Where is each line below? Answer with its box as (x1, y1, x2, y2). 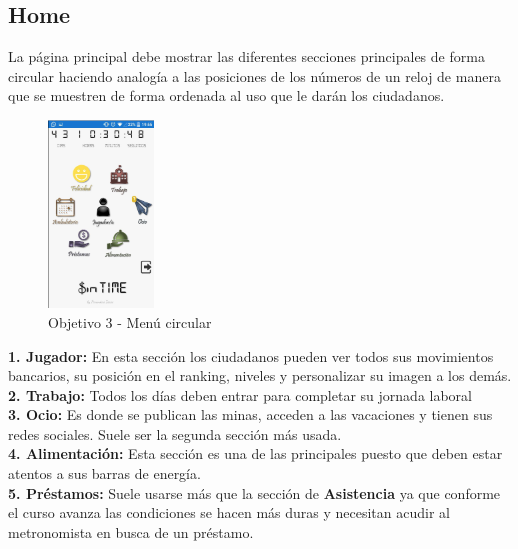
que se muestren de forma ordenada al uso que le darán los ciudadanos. (8, 85, 445, 106)
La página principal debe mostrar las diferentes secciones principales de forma (8, 46, 485, 67)
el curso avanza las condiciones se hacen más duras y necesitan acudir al (8, 502, 450, 523)
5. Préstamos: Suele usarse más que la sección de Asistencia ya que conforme (8, 482, 501, 503)
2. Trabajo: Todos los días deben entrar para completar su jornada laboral (8, 384, 472, 405)
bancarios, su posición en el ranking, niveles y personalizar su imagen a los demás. (8, 365, 512, 386)
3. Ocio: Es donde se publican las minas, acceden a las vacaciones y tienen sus (8, 404, 493, 425)
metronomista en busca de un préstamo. (8, 521, 254, 542)
